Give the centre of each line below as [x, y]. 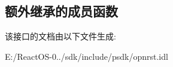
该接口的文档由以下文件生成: [60, 36]
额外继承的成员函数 [61, 11]
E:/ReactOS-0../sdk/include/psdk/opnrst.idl [86, 56]
